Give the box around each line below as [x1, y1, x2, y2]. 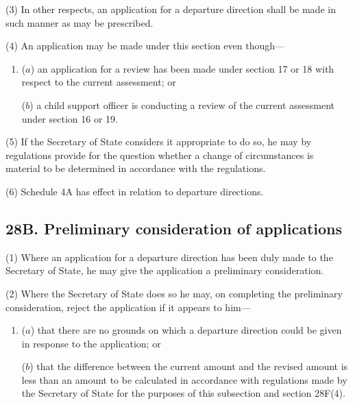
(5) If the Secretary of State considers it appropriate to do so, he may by [5, 134, 312, 149]
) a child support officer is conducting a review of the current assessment [29, 97, 334, 112]
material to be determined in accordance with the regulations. [5, 161, 266, 175]
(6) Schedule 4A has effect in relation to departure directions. [5, 184, 264, 198]
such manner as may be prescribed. [5, 15, 154, 29]
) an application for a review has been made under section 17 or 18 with [30, 61, 334, 75]
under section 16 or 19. [21, 111, 118, 125]
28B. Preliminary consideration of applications [5, 217, 343, 238]
